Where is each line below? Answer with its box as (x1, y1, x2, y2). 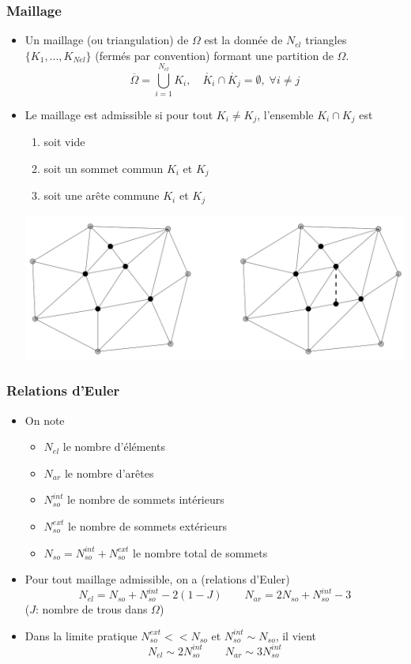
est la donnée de (204, 32, 283, 48)
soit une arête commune (43, 187, 160, 204)
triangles (305, 32, 347, 48)
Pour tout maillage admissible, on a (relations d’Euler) (25, 571, 290, 587)
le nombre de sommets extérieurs (68, 517, 227, 534)
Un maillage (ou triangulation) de (25, 32, 189, 48)
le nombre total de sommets (133, 544, 268, 561)
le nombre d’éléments (62, 438, 165, 455)
